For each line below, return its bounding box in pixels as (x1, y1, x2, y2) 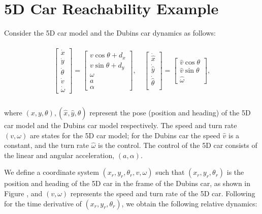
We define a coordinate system (4, 167, 99, 177)
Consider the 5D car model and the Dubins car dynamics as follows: (4, 27, 216, 38)
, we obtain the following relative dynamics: (121, 198, 257, 208)
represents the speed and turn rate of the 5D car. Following (70, 188, 255, 199)
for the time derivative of (4, 198, 82, 208)
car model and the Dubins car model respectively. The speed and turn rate (4, 120, 237, 131)
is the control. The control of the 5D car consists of (98, 140, 257, 150)
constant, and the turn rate (4, 140, 89, 150)
